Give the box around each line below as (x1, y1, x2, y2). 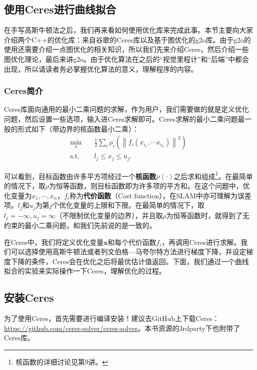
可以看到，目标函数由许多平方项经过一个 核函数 (4, 171, 156, 181)
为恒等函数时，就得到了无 (166, 210, 250, 220)
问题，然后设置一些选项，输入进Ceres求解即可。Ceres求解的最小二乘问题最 (4, 113, 245, 124)
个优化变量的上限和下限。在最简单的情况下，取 (52, 200, 205, 210)
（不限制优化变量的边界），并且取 (55, 210, 163, 220)
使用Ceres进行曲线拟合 (4, 1, 117, 17)
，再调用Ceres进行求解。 (162, 236, 241, 247)
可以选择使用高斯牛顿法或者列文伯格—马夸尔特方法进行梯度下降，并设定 (10, 246, 246, 257)
